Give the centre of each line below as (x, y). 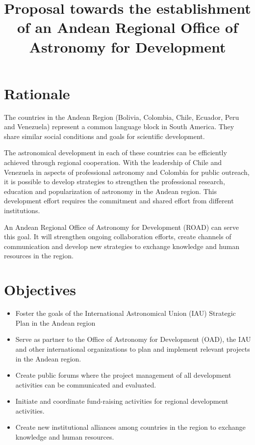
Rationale (37, 93)
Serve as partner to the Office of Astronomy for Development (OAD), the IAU (133, 339)
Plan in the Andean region (55, 322)
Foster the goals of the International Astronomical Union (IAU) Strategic (126, 313)
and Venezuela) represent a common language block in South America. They (119, 126)
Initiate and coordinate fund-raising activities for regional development (122, 401)
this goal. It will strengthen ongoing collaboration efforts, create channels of (118, 236)
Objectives (40, 290)
